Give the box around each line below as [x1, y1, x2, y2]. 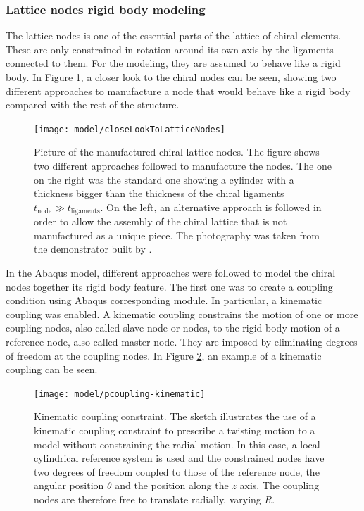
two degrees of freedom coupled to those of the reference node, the [34, 464, 320, 479]
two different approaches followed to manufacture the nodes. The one [34, 158, 332, 173]
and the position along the [115, 478, 229, 493]
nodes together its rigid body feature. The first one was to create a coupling [6, 279, 333, 294]
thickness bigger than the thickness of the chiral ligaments [34, 186, 284, 201]
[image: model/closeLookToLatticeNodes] [34, 124, 226, 134]
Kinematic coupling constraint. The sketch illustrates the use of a [34, 409, 316, 424]
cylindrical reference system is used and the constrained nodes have [34, 450, 325, 465]
